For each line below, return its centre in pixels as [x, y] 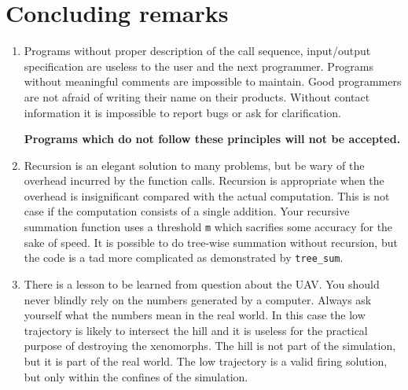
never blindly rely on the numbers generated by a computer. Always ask [198, 299]
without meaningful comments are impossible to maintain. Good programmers [213, 81]
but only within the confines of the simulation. [136, 376]
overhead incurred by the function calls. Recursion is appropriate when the [204, 180]
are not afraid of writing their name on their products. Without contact [197, 96]
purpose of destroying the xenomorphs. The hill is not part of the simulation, [210, 346]
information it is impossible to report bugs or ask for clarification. [182, 112]
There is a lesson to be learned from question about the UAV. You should [202, 283]
